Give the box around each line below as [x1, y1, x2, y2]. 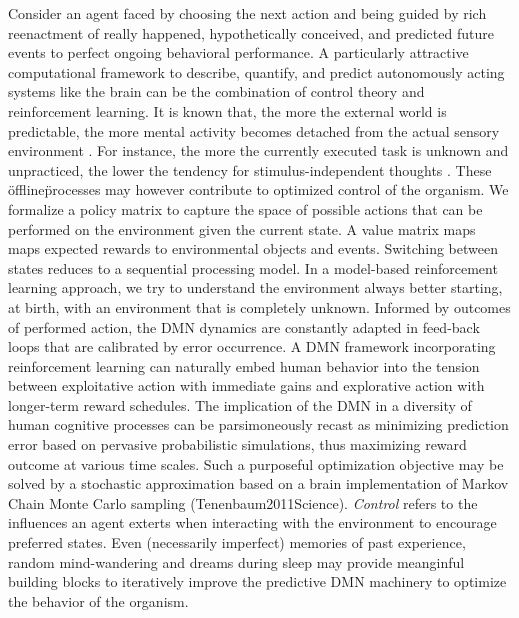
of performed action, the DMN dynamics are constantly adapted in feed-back [8, 316, 480, 337]
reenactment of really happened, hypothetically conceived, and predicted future [8, 22, 494, 43]
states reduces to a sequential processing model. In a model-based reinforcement [8, 257, 498, 278]
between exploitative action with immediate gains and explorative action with [8, 375, 485, 396]
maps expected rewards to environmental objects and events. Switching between [8, 238, 498, 259]
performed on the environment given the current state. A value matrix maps [8, 218, 476, 239]
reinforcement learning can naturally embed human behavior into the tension [8, 355, 480, 376]
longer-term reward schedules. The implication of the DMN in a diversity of [8, 394, 472, 415]
